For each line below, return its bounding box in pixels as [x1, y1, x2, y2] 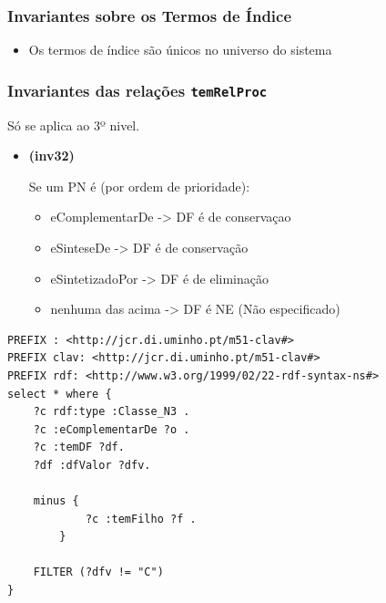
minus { [33, 494, 79, 508]
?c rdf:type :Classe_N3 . [33, 405, 190, 419]
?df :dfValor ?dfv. [33, 458, 151, 472]
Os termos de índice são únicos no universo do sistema [28, 40, 332, 59]
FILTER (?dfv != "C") [33, 566, 164, 579]
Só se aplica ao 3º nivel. [7, 115, 140, 134]
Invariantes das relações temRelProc [7, 78, 268, 101]
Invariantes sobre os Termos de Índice [7, 4, 292, 26]
